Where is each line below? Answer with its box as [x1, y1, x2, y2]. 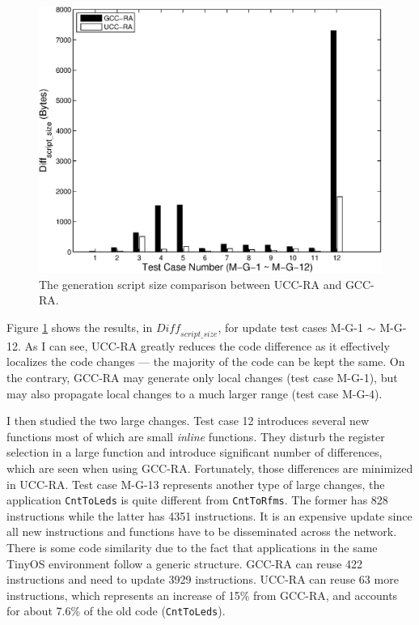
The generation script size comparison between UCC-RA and [39, 275, 342, 292]
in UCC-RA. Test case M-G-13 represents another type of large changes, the [6, 475, 385, 492]
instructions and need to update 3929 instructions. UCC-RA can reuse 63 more [6, 571, 399, 588]
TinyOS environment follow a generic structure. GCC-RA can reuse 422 [6, 555, 363, 572]
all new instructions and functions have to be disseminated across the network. [6, 523, 397, 540]
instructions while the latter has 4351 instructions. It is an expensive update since [6, 507, 413, 524]
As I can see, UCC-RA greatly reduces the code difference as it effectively [24, 337, 390, 354]
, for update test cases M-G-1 [218, 318, 364, 335]
